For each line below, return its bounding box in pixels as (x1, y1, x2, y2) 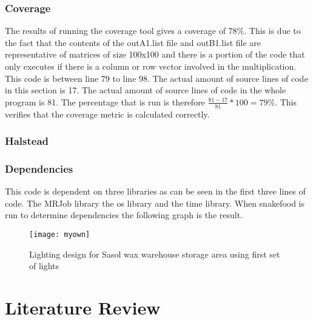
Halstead (5, 133, 49, 148)
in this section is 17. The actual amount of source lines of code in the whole (5, 84, 286, 96)
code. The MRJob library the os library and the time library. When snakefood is (5, 196, 305, 209)
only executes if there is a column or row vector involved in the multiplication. (5, 60, 297, 72)
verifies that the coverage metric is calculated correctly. (5, 107, 210, 120)
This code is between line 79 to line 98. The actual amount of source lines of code (5, 72, 308, 84)
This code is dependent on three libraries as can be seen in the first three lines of (5, 185, 306, 198)
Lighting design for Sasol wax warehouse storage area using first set (29, 247, 280, 260)
